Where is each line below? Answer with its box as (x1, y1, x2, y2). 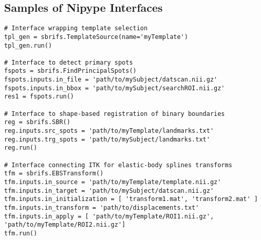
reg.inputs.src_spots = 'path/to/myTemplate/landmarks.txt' (4, 127, 214, 135)
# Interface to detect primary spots (4, 58, 133, 66)
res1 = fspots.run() (4, 93, 74, 101)
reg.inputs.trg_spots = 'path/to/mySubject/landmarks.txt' (4, 135, 210, 143)
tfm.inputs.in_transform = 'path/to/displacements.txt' (4, 204, 199, 211)
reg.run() (4, 144, 38, 152)
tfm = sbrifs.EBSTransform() (4, 170, 104, 177)
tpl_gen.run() (4, 42, 52, 49)
